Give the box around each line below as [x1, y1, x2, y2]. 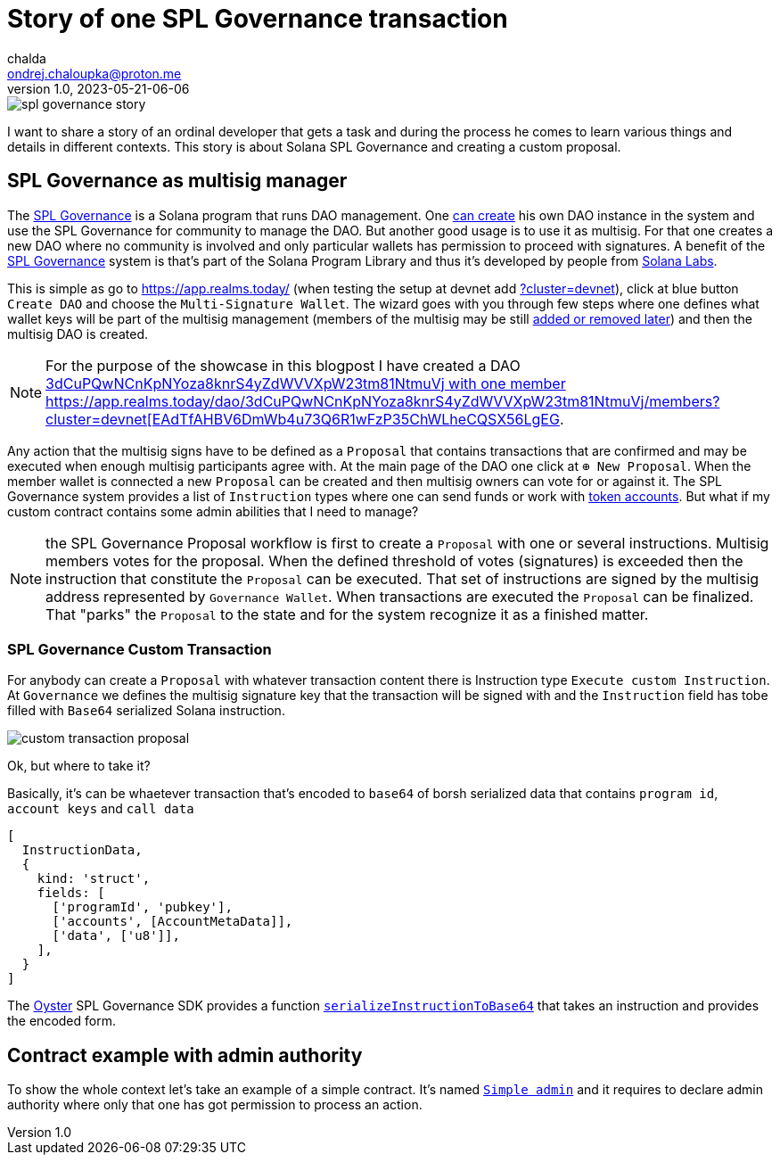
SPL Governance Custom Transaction [7, 639, 272, 658]
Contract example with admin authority [7, 1043, 363, 1067]
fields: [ [37, 886, 105, 901]
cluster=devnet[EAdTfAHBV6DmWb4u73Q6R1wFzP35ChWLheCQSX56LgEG [45, 409, 560, 428]
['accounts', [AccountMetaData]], [52, 914, 293, 929]
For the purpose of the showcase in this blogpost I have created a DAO [45, 356, 521, 375]
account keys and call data [7, 801, 194, 817]
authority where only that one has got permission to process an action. [7, 1097, 423, 1113]
